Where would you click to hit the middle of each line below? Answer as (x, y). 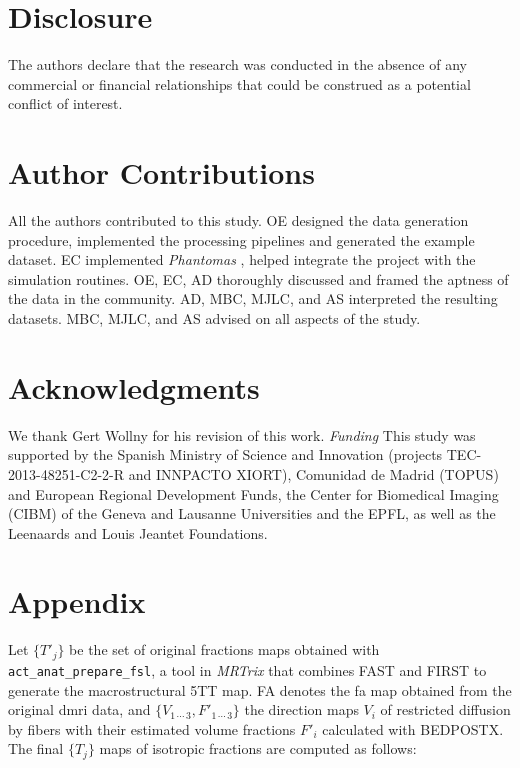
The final (36, 748)
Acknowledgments (134, 386)
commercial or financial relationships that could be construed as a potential (239, 83)
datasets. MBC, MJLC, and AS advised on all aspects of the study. (214, 318)
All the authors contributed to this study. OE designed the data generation (238, 220)
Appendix (77, 601)
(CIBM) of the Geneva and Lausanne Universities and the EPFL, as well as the (252, 513)
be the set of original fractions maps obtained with (224, 649)
